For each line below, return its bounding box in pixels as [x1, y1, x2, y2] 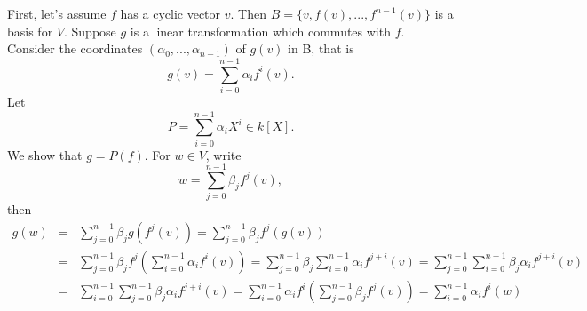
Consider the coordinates [7, 39, 143, 58]
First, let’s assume [7, 4, 107, 22]
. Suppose [63, 21, 116, 40]
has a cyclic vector [120, 4, 221, 22]
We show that [7, 145, 83, 163]
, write [205, 145, 242, 163]
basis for [7, 21, 53, 40]
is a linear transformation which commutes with [130, 21, 391, 40]
